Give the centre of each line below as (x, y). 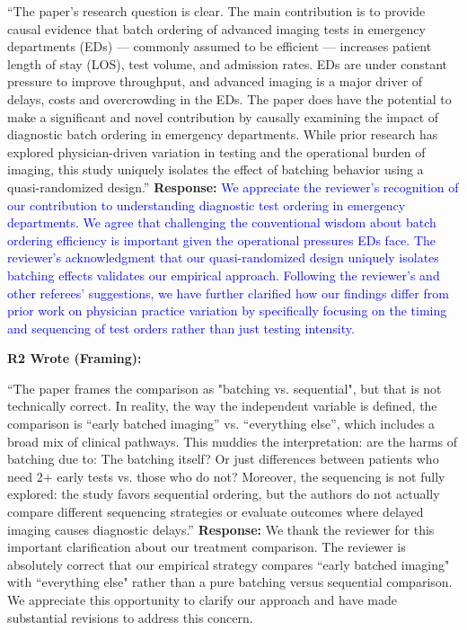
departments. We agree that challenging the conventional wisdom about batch (222, 222)
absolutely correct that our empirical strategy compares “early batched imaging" (229, 564)
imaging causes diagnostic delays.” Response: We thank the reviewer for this (221, 529)
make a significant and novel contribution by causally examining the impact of (223, 116)
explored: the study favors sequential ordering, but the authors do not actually (224, 494)
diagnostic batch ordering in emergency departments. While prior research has (223, 134)
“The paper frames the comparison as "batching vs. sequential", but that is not (225, 388)
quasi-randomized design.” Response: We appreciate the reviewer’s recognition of (233, 186)
